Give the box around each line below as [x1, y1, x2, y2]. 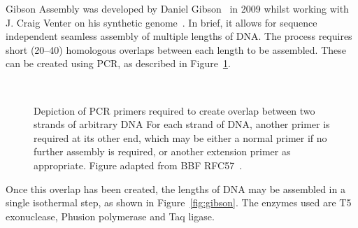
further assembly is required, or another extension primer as [34, 144, 291, 159]
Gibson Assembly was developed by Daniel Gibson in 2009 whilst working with [6, 1, 349, 15]
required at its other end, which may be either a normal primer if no [34, 130, 327, 145]
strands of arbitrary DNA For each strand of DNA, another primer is [34, 117, 330, 131]
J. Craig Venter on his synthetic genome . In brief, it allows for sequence [6, 15, 317, 29]
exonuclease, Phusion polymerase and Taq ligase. [6, 208, 215, 223]
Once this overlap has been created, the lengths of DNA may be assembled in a [6, 181, 345, 196]
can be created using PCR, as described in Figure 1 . [6, 56, 231, 71]
